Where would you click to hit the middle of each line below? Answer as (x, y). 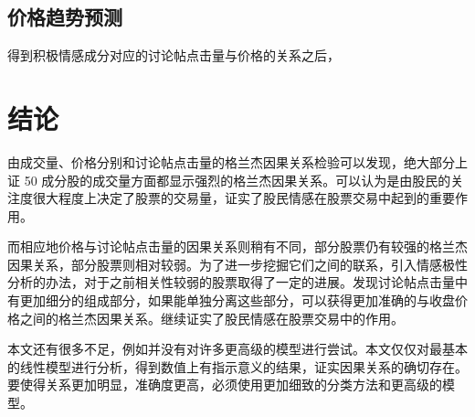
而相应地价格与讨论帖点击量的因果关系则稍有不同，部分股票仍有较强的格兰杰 (237, 246)
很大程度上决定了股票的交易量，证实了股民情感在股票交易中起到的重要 (243, 198)
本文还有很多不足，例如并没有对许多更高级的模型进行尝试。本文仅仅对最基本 (237, 349)
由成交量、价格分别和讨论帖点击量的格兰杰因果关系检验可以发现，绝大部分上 (237, 161)
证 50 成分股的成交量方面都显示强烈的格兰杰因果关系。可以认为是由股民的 (229, 180)
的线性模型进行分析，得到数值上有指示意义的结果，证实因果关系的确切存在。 (237, 366)
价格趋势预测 (65, 17)
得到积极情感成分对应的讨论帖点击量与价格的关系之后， (174, 55)
